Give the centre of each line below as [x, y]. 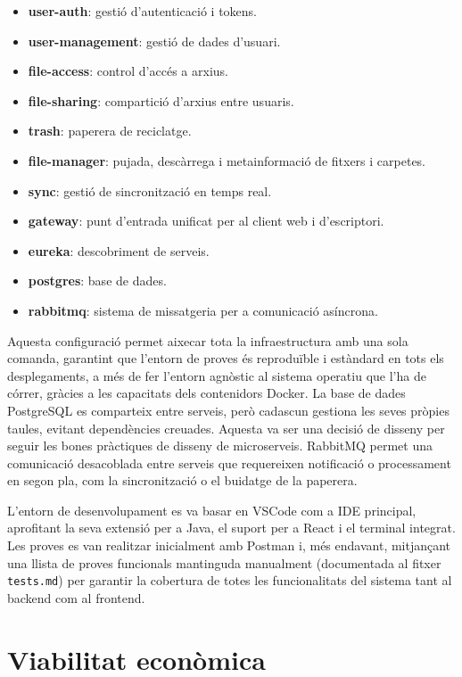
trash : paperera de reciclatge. [110, 131]
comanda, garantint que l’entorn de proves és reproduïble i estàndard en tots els [226, 358]
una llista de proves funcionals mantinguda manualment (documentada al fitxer [224, 562]
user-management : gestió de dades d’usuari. [154, 41]
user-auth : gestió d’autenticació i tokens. [142, 11]
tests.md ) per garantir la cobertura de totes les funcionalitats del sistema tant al [230, 580]
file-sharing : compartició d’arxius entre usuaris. [161, 100]
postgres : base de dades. [97, 281]
